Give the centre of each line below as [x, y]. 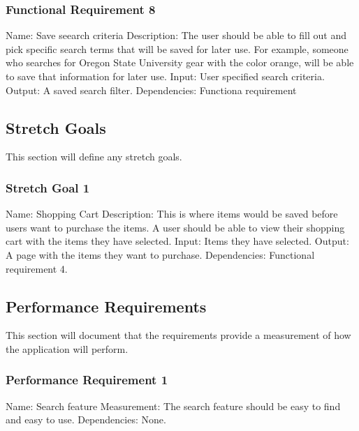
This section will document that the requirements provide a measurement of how [178, 335]
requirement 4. [37, 268]
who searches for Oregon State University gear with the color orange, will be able [180, 62]
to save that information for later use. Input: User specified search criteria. [165, 76]
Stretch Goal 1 [48, 187]
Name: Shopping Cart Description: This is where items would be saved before [172, 214]
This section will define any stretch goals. [94, 157]
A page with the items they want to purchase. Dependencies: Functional [160, 254]
